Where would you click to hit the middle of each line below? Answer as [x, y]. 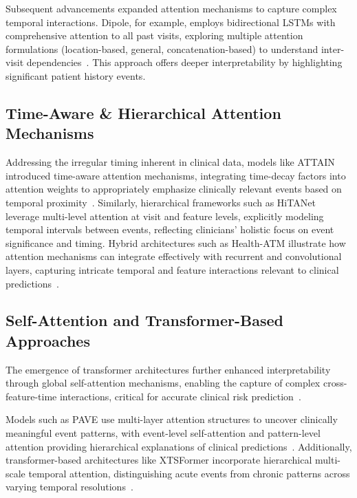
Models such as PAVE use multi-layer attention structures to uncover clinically [172, 419]
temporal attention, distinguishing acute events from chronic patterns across [189, 473]
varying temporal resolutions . [69, 487]
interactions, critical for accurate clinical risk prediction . [180, 396]
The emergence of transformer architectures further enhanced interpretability [168, 369]
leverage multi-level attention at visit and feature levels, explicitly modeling [165, 216]
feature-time [31, 396]
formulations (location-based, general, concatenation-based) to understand [162, 48]
